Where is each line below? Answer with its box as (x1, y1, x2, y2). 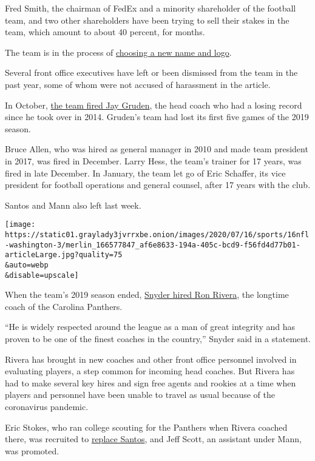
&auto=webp (5, 260, 49, 269)
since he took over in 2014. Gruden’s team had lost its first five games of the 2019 (5, 110, 309, 123)
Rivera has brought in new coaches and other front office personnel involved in (5, 352, 297, 365)
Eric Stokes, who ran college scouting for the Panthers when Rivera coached (5, 420, 288, 433)
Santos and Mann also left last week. (5, 198, 141, 211)
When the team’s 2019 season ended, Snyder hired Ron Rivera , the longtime (5, 288, 289, 301)
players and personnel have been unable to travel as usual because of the (5, 388, 275, 401)
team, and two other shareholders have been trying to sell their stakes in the (5, 13, 290, 26)
